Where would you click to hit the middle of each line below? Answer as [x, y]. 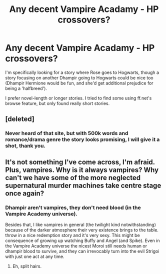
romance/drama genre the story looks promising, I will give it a [82, 139]
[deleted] [20, 119]
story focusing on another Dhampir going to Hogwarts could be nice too [79, 77]
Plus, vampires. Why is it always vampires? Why [82, 170]
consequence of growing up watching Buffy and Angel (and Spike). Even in [82, 240]
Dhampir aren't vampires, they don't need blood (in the [73, 207]
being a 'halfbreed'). [26, 88]
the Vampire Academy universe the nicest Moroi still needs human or [76, 245]
